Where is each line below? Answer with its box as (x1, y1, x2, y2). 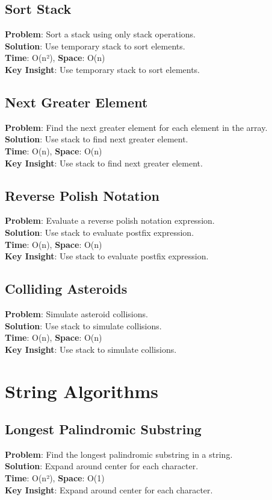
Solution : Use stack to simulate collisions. (5, 319, 162, 332)
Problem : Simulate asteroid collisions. (5, 307, 148, 320)
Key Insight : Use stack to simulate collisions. (5, 343, 177, 355)
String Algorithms (5, 378, 158, 403)
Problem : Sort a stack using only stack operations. (5, 28, 196, 40)
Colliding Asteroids (5, 279, 128, 298)
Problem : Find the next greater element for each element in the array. (5, 121, 268, 133)
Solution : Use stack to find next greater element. (5, 133, 188, 145)
